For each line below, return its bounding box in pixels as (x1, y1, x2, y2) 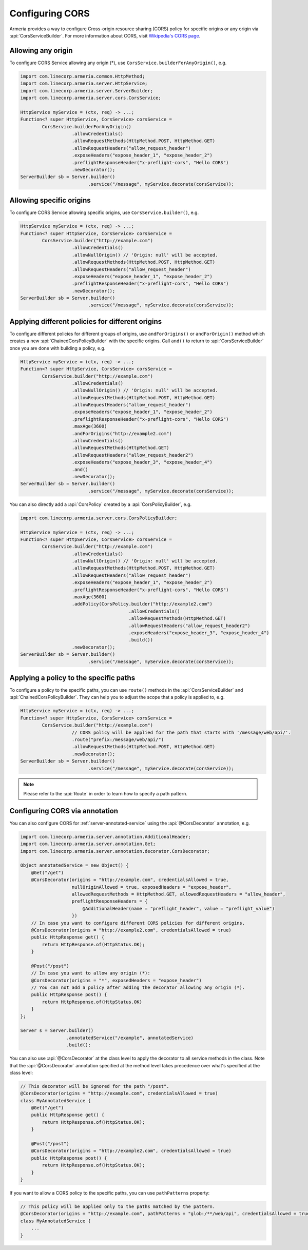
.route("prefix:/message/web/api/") (71, 736, 164, 743)
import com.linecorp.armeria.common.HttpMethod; (20, 73, 145, 79)
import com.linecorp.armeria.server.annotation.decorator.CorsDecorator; (20, 848, 210, 854)
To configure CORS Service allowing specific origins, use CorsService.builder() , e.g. (9, 209, 199, 216)
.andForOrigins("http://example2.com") (71, 431, 172, 436)
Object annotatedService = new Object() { (20, 863, 129, 868)
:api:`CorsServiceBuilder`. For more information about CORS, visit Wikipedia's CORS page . (9, 32, 201, 38)
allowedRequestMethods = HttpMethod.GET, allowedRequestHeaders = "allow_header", (71, 891, 286, 897)
